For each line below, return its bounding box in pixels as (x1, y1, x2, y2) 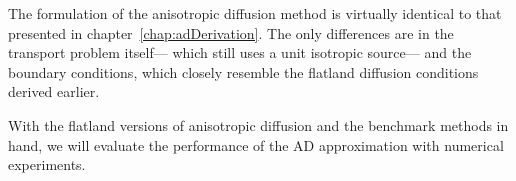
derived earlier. (8, 81, 100, 102)
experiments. (8, 154, 86, 175)
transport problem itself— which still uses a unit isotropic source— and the (8, 42, 472, 63)
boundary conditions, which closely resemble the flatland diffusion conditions (8, 61, 479, 82)
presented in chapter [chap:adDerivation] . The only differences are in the (8, 22, 454, 43)
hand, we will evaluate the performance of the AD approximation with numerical (8, 134, 504, 155)
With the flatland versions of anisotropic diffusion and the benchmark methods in (8, 114, 509, 135)
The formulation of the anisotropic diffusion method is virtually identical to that (8, 3, 502, 23)
